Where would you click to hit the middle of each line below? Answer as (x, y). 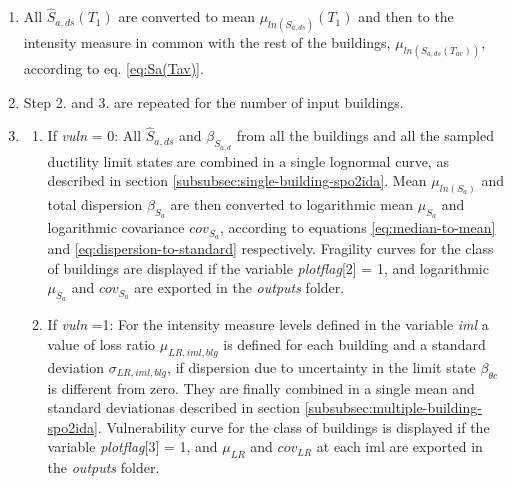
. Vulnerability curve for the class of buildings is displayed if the (293, 426)
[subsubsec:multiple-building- (393, 407)
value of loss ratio (101, 344)
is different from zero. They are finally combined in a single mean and (261, 387)
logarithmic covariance (116, 227)
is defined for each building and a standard (354, 344)
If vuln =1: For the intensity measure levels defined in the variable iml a (268, 324)
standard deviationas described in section (173, 407)
